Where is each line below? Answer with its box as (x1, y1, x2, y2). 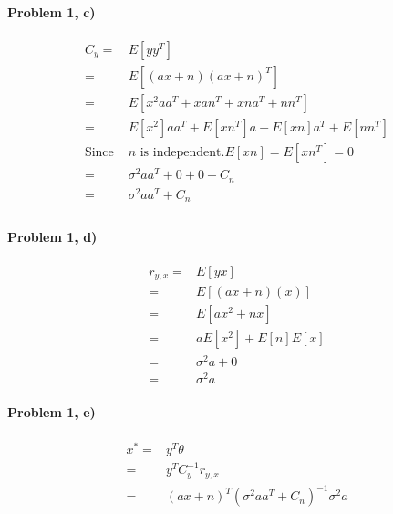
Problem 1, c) (7, 2, 96, 21)
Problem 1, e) (7, 403, 96, 422)
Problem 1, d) (7, 226, 98, 246)
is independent (140, 145, 222, 159)
